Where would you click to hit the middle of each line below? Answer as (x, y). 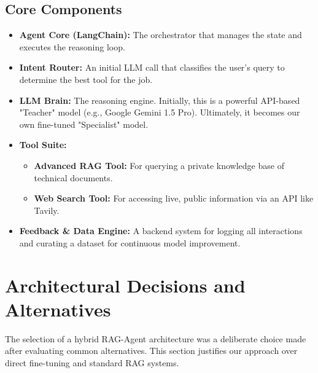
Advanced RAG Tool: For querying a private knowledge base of (159, 165)
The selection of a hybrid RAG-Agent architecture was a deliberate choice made (156, 338)
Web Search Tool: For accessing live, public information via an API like (174, 198)
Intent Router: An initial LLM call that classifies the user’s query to (152, 67)
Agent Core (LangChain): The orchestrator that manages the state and (161, 35)
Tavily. (47, 210)
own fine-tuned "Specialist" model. (84, 124)
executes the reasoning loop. (72, 46)
